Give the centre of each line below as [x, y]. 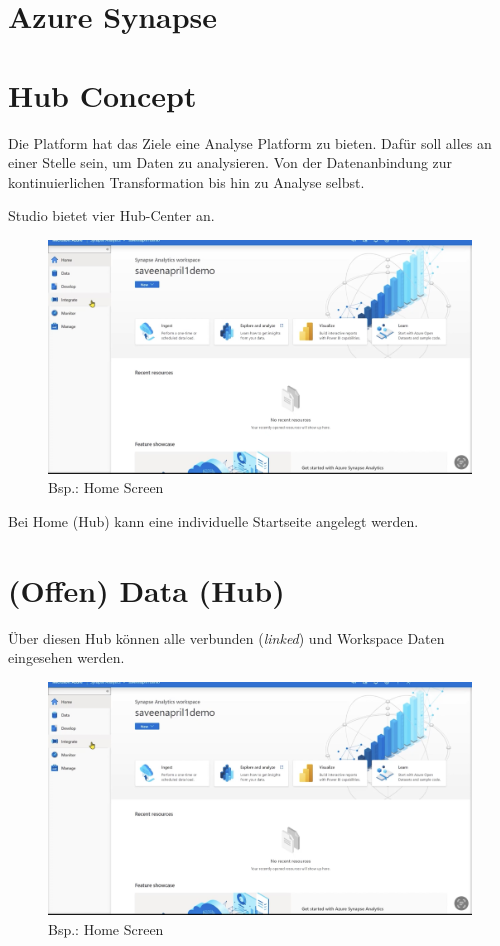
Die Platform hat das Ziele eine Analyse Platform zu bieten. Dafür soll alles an [250, 142]
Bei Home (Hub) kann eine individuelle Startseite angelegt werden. [213, 520]
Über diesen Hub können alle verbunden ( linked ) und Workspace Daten [226, 637]
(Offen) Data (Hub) [146, 589]
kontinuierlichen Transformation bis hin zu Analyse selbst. [186, 181]
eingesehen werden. [66, 657]
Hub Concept [102, 94]
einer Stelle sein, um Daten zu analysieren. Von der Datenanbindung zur [230, 162]
